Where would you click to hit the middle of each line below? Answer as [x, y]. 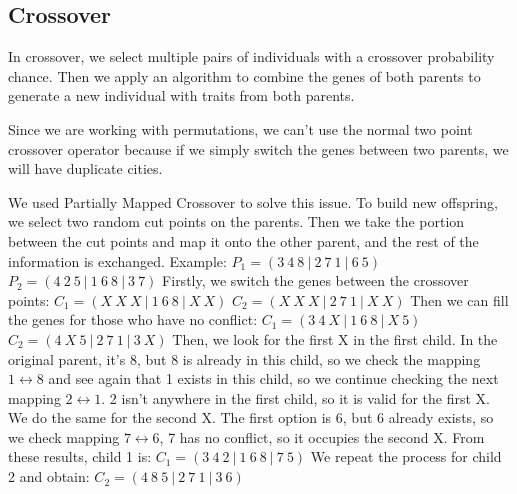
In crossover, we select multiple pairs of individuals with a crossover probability [251, 56]
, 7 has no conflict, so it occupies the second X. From [322, 436]
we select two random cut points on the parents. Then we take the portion [236, 221]
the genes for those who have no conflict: [133, 319]
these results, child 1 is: [80, 456]
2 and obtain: [49, 476]
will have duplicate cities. [85, 168]
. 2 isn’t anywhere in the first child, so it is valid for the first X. [295, 397]
